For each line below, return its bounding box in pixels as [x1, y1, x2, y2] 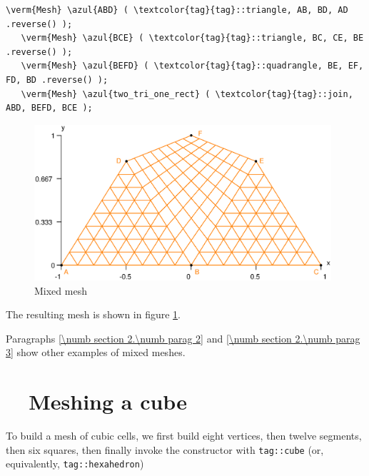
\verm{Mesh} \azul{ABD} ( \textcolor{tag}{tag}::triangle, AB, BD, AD [6, 5, 348, 15]
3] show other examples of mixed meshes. [6, 345, 186, 360]
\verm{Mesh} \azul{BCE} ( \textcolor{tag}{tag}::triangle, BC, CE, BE [21, 33, 364, 44]
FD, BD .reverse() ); [6, 74, 108, 85]
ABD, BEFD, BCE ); [6, 103, 93, 113]
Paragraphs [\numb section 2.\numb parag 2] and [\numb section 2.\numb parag [6, 330, 360, 345]
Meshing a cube [29, 387, 187, 416]
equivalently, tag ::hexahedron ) [6, 456, 144, 471]
